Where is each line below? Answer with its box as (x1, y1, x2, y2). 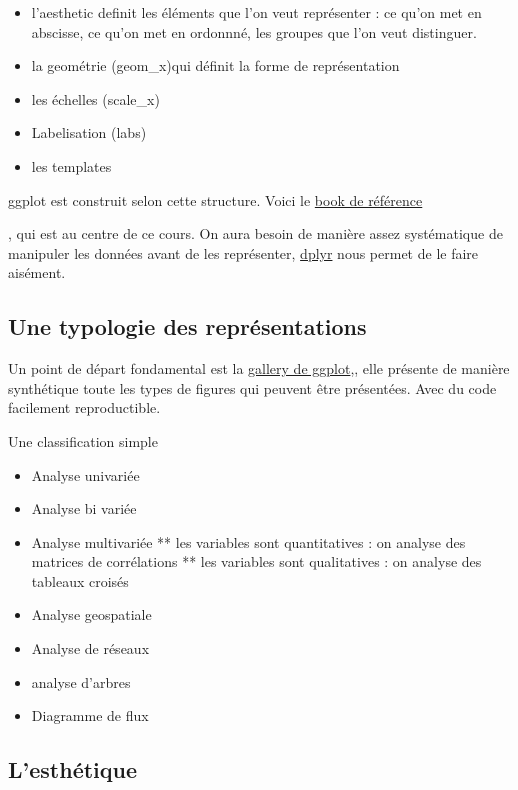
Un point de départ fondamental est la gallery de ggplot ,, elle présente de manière (8, 358, 510, 379)
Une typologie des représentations (8, 311, 367, 342)
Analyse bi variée (31, 498, 137, 519)
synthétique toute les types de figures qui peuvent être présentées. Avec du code (8, 377, 497, 398)
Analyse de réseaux (31, 638, 150, 659)
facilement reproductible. (8, 397, 161, 418)
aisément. (8, 262, 66, 283)
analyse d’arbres (31, 671, 131, 692)
